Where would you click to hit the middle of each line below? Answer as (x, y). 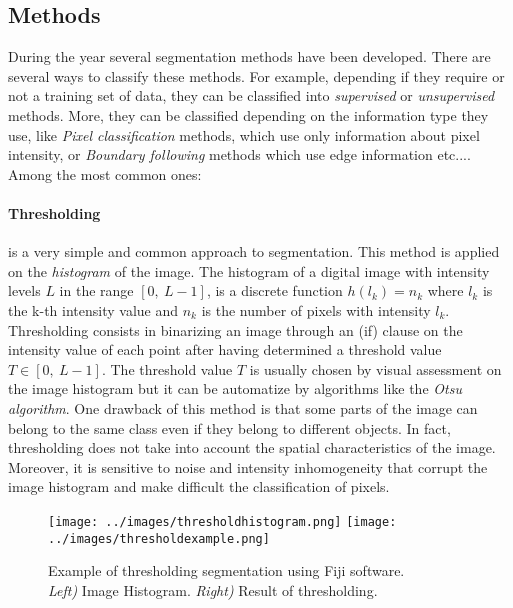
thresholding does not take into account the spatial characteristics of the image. (252, 447)
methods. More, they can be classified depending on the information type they (248, 114)
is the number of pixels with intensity (316, 309)
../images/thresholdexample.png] (159, 538)
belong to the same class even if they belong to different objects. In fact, (229, 427)
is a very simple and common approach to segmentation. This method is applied (254, 251)
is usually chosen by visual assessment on (375, 368)
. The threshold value (167, 368)
